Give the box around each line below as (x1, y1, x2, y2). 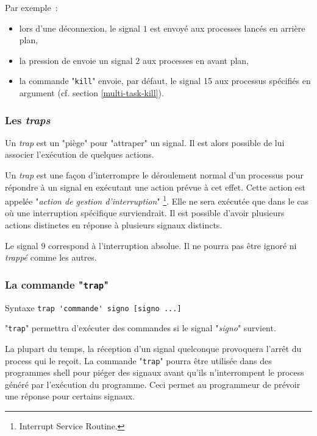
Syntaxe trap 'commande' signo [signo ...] (5, 301, 182, 314)
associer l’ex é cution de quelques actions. (5, 148, 154, 161)
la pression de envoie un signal (19, 54, 133, 66)
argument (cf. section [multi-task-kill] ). (19, 86, 164, 99)
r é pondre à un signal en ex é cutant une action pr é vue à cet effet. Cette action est (5, 180, 306, 193)
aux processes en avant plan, (142, 54, 249, 66)
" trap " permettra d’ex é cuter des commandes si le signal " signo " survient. (5, 322, 276, 334)
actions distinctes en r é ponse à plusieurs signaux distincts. (5, 219, 223, 231)
